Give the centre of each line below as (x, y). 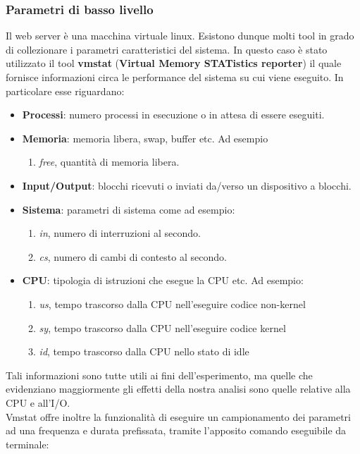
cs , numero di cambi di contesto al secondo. (133, 256)
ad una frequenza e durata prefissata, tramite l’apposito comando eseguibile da (176, 430)
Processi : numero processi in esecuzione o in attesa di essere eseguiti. (173, 115)
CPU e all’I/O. (38, 402)
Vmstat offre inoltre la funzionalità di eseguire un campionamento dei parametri (178, 416)
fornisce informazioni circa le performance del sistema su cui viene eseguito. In (175, 77)
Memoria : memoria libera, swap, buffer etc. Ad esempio (145, 138)
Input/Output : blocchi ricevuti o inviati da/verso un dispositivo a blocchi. (187, 185)
